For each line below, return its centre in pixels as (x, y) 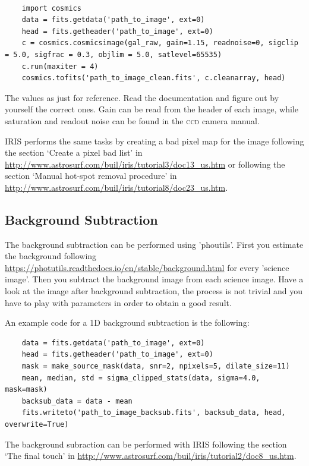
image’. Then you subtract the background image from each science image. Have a (154, 279)
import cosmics (51, 8)
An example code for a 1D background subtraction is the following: (127, 322)
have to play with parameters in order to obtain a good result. (118, 302)
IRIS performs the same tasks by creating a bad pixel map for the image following (154, 141)
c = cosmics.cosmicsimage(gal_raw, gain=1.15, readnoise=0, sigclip (160, 43)
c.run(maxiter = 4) (60, 66)
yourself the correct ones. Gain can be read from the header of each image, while (152, 109)
